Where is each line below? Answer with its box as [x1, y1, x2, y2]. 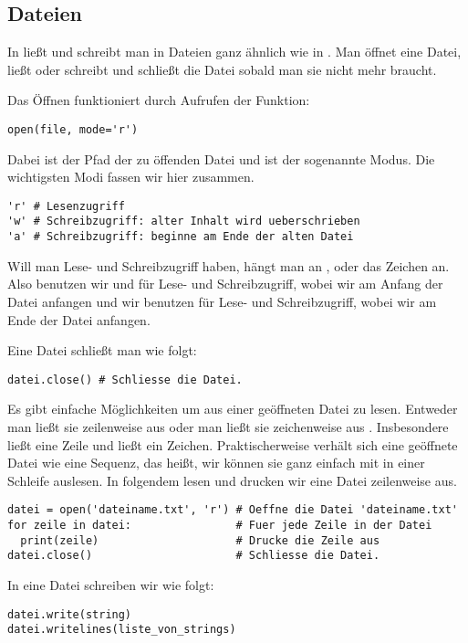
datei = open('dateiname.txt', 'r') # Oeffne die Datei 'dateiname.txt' [7, 503, 458, 517]
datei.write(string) [7, 607, 132, 621]
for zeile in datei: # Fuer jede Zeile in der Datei [7, 519, 432, 532]
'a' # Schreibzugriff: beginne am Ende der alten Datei [7, 230, 354, 244]
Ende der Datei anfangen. [7, 310, 151, 329]
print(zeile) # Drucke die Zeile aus [20, 533, 380, 547]
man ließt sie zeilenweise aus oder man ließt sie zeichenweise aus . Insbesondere [7, 417, 449, 437]
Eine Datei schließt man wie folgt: [7, 341, 197, 360]
